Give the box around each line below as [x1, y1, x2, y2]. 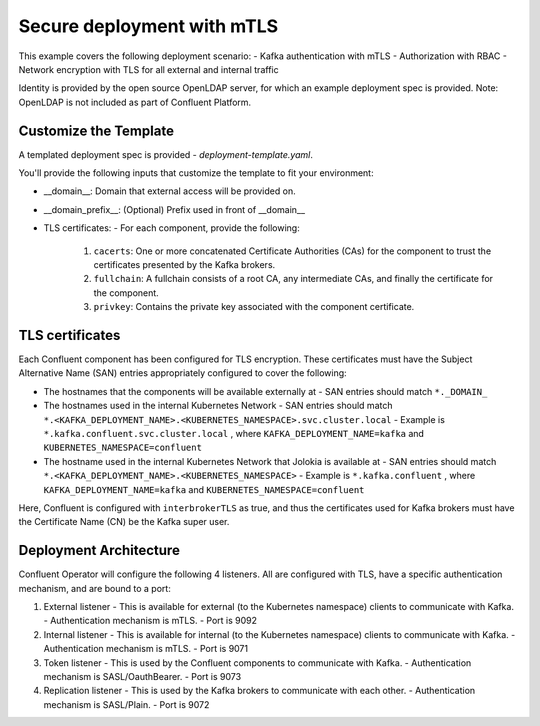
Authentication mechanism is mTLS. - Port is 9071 [43, 643, 249, 655]
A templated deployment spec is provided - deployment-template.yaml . [18, 148, 314, 160]
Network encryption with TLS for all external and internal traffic [18, 63, 279, 75]
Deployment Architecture [18, 542, 180, 559]
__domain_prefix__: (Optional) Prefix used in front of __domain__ [43, 203, 305, 215]
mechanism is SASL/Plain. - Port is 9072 [43, 698, 210, 710]
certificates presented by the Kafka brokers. [93, 258, 276, 270]
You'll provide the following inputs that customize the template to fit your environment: [18, 167, 374, 179]
